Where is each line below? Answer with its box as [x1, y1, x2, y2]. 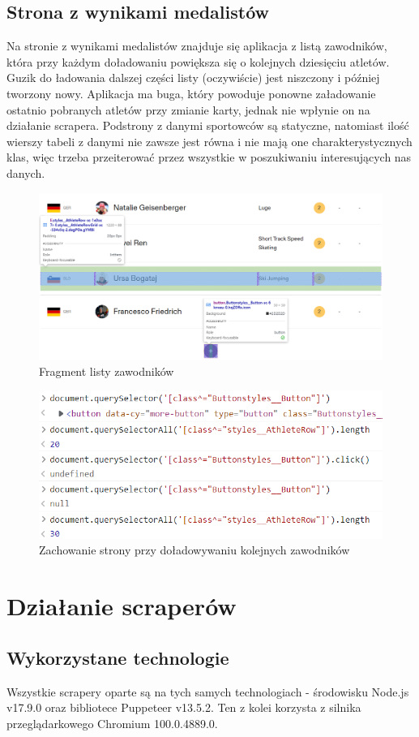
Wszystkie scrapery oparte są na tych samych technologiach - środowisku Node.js [6, 683, 409, 700]
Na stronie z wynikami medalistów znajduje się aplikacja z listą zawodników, [6, 37, 387, 54]
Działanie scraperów [6, 589, 237, 623]
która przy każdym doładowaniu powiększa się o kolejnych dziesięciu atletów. [6, 53, 390, 70]
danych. [6, 164, 45, 181]
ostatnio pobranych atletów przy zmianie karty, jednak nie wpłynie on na [6, 101, 370, 118]
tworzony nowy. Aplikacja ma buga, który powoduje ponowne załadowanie [6, 84, 376, 101]
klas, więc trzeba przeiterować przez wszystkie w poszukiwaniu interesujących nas [6, 149, 412, 166]
